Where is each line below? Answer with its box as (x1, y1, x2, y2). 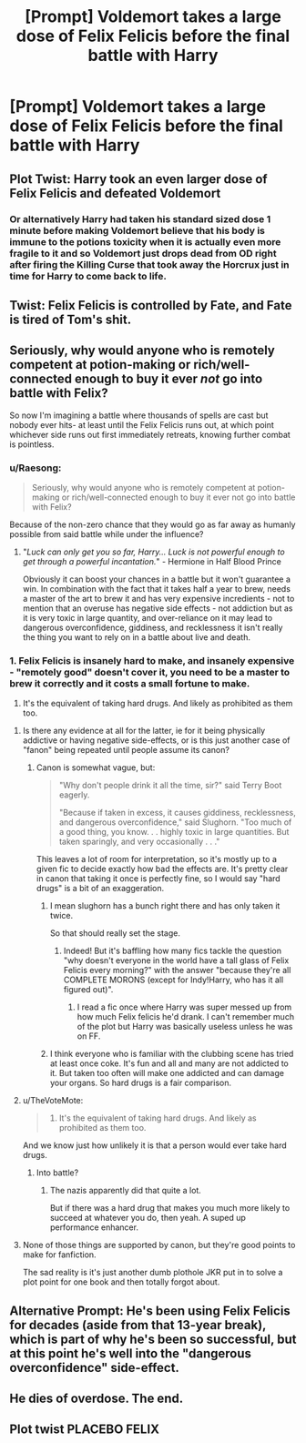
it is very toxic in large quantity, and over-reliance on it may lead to (22, 613, 273, 623)
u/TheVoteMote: (22, 1095, 84, 1106)
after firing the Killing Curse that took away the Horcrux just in (9, 258, 290, 270)
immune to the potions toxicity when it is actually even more (9, 235, 281, 248)
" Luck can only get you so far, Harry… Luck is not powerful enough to (22, 546, 285, 557)
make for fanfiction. (22, 1249, 97, 1260)
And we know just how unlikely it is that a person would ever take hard (22, 1140, 287, 1151)
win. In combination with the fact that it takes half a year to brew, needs (22, 584, 291, 594)
